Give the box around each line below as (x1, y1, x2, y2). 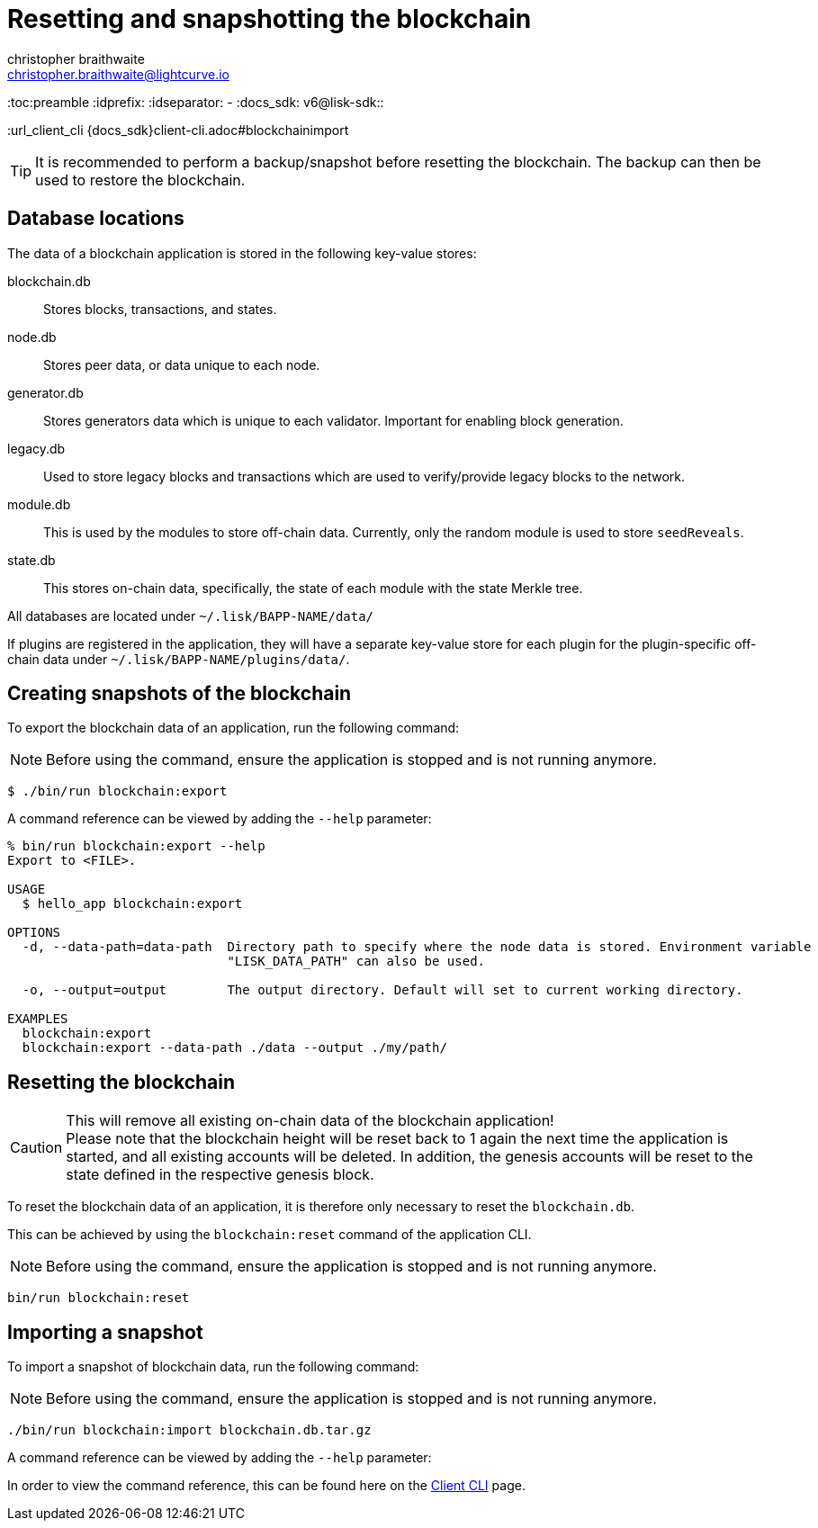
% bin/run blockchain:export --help (7, 839, 265, 854)
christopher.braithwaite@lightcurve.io (7, 66, 229, 82)
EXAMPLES (7, 1011, 68, 1027)
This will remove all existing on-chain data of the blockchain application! (66, 1111, 554, 1130)
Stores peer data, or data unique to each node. (43, 356, 320, 373)
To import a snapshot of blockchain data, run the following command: (7, 1359, 419, 1375)
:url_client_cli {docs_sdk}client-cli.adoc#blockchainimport (7, 121, 349, 138)
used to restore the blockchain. (35, 170, 246, 189)
